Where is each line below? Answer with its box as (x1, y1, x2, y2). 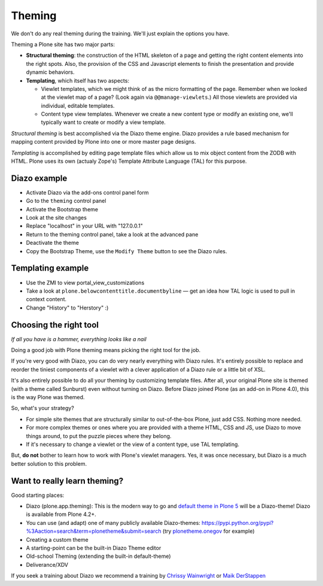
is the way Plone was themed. (11, 393, 85, 400)
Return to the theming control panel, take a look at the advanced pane (26, 230, 199, 238)
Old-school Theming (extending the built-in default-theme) (26, 552, 171, 560)
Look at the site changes (26, 214, 87, 221)
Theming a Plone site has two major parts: (11, 41, 115, 48)
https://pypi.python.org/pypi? (201, 519, 274, 526)
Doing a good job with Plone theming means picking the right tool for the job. (11, 347, 201, 354)
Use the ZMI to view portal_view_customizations (26, 279, 145, 286)
